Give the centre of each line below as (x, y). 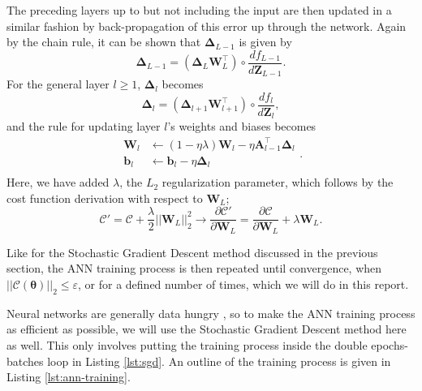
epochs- (390, 344)
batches (25, 361)
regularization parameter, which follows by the (278, 182)
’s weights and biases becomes (242, 126)
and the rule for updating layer (84, 126)
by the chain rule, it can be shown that (104, 42)
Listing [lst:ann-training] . (69, 377)
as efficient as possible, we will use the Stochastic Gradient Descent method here (207, 329)
